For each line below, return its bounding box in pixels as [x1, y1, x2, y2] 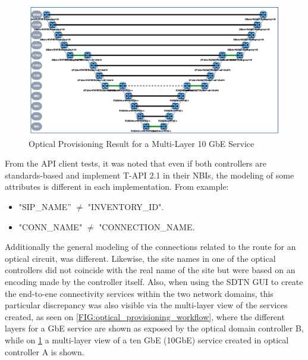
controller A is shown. [5, 345, 84, 358]
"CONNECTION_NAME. [99, 220, 195, 233]
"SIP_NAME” [18, 201, 71, 212]
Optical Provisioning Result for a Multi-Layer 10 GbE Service [29, 137, 254, 149]
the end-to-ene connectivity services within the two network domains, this [5, 287, 274, 299]
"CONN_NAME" [18, 220, 83, 233]
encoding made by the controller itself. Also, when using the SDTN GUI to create [5, 275, 303, 287]
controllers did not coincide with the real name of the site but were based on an [5, 264, 296, 276]
